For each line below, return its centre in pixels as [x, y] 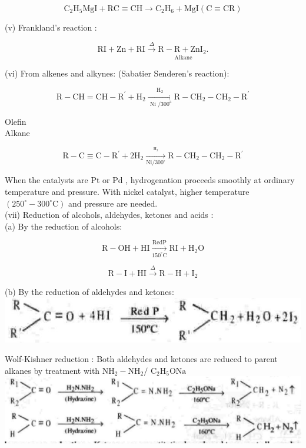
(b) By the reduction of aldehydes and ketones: [89, 292]
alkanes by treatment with [52, 370]
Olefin [16, 121]
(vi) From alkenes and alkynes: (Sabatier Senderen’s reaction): [117, 73]
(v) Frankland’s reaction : [51, 27]
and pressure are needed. [113, 203]
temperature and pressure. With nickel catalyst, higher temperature [127, 191]
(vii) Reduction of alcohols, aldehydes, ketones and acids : [109, 215]
